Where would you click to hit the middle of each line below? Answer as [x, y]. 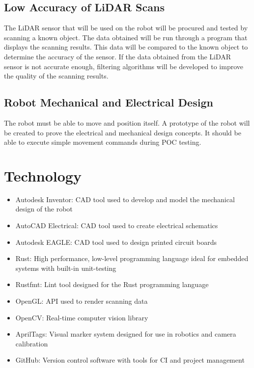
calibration [32, 343]
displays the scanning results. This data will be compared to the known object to [126, 47]
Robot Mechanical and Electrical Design [109, 102]
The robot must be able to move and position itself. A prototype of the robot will [127, 122]
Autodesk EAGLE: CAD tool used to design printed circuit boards [116, 242]
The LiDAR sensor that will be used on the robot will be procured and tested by [126, 28]
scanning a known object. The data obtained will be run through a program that [126, 37]
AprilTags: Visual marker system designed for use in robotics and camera [126, 334]
